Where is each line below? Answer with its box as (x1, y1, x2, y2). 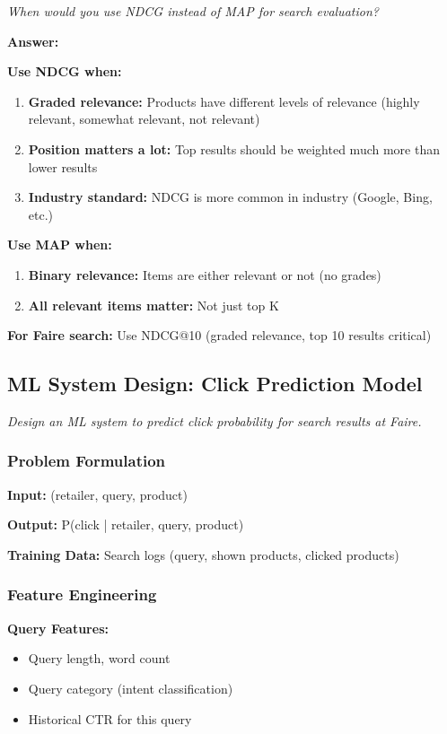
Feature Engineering (7, 583, 157, 606)
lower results (28, 157, 98, 176)
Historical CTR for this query (28, 709, 192, 728)
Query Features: (7, 618, 109, 637)
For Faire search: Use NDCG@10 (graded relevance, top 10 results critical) (7, 326, 432, 345)
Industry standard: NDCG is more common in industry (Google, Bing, (28, 188, 433, 206)
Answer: (7, 31, 59, 50)
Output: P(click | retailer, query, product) (7, 515, 244, 534)
